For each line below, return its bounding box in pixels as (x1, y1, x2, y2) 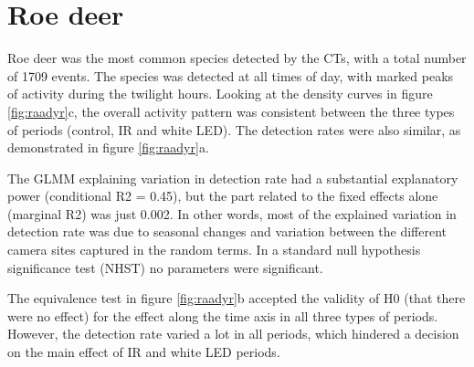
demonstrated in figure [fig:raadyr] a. (7, 138, 209, 157)
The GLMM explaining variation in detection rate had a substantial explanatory (7, 168, 458, 187)
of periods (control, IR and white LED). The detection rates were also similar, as (7, 120, 461, 139)
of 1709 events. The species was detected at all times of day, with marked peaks (7, 66, 454, 85)
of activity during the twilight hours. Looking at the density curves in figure (7, 84, 433, 103)
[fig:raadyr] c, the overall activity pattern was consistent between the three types (7, 101, 455, 121)
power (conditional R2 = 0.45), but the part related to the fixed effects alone (7, 186, 438, 205)
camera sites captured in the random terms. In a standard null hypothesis (7, 240, 421, 259)
